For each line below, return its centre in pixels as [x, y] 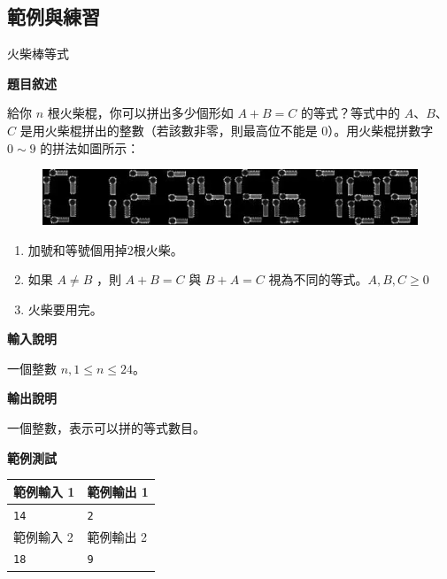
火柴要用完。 [65, 309]
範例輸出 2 [117, 536]
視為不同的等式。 [318, 279]
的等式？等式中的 [351, 113]
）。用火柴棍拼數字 [381, 130]
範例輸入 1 [44, 491]
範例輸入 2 [43, 536]
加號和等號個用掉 [77, 249]
